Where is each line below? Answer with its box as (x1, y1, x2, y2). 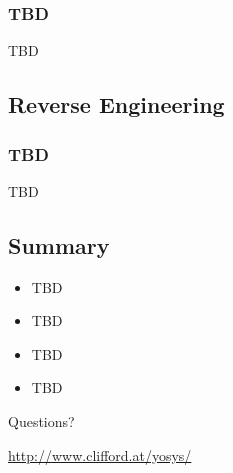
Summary (8, 229, 110, 260)
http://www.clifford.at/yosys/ (8, 444, 192, 465)
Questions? (8, 410, 75, 431)
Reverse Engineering (8, 89, 225, 120)
